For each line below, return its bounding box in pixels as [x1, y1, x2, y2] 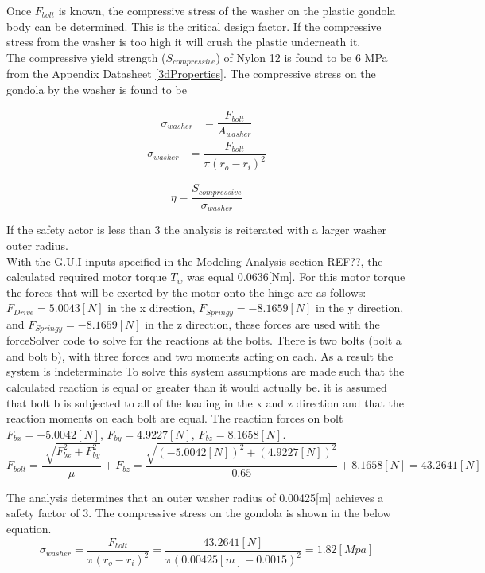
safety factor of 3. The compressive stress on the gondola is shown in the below [6, 505, 391, 521]
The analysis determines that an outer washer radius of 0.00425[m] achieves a [6, 489, 384, 505]
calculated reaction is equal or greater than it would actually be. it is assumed [6, 379, 387, 395]
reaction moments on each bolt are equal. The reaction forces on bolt [6, 410, 343, 427]
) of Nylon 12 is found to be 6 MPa [215, 49, 388, 65]
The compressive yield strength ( [6, 49, 166, 65]
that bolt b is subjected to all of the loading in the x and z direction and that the [6, 394, 404, 411]
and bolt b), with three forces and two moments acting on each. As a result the [6, 347, 394, 364]
